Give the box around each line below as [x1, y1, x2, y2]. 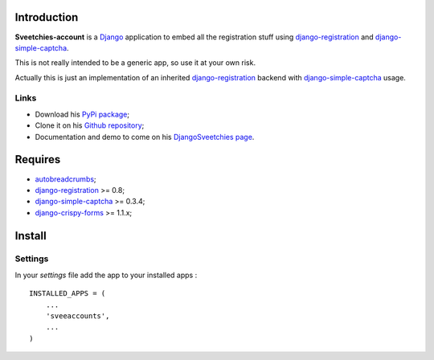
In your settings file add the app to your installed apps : [14, 270, 198, 280]
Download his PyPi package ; [35, 109, 130, 119]
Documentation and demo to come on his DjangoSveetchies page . [35, 132, 255, 141]
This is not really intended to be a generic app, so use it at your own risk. [14, 58, 256, 67]
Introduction [14, 10, 79, 24]
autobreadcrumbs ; [35, 174, 96, 184]
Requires [14, 153, 61, 166]
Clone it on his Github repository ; [35, 121, 145, 130]
